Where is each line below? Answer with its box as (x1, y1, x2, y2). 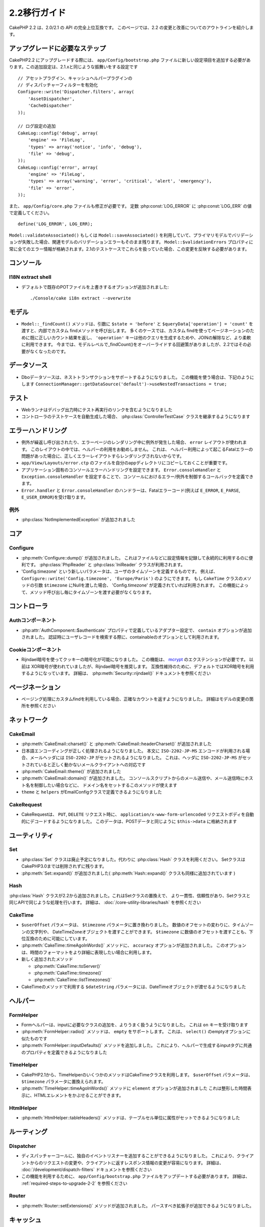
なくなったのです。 (29, 348, 69, 354)
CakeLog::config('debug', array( (18, 130, 98, 136)
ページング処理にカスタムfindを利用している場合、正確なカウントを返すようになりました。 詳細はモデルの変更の (21, 696, 250, 702)
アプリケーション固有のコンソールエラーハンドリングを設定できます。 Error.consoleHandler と (21, 467, 221, 473)
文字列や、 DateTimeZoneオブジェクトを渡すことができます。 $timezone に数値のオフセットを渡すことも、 (29, 929, 249, 934)
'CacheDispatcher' (27, 103, 73, 108)
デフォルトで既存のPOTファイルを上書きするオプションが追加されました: (21, 284, 169, 290)
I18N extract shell (9, 274, 52, 281)
